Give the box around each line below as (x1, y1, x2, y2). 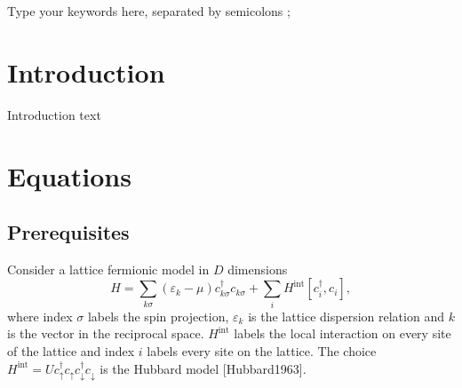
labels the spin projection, (87, 306, 229, 325)
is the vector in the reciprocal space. (7, 324, 204, 343)
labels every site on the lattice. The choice (147, 342, 377, 360)
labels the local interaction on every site (234, 324, 451, 343)
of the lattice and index (7, 342, 135, 360)
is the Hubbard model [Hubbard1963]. (100, 359, 307, 377)
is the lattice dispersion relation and (248, 306, 444, 325)
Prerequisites (7, 218, 130, 246)
